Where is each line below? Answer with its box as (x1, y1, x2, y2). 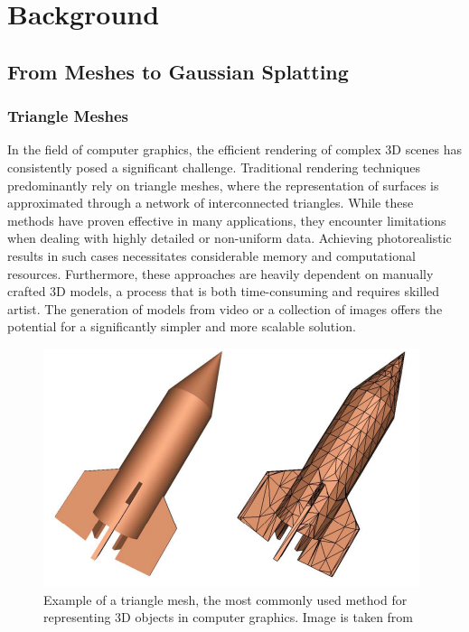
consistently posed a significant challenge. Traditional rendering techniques (7, 157, 421, 176)
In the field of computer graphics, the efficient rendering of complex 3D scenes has (7, 140, 463, 159)
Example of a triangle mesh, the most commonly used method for (43, 590, 408, 609)
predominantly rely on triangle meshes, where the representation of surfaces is (7, 175, 439, 194)
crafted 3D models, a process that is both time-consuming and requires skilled (7, 282, 440, 301)
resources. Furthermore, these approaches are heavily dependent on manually (7, 264, 434, 283)
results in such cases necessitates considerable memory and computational (7, 246, 416, 265)
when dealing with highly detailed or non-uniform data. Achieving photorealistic (7, 228, 452, 247)
